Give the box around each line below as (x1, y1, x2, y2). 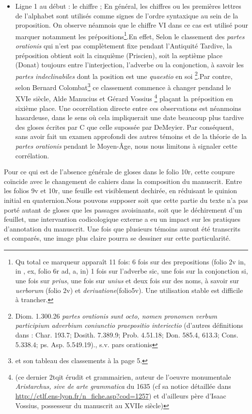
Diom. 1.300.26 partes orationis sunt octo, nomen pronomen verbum (15, 310, 217, 321)
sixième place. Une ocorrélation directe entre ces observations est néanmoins (15, 103, 241, 113)
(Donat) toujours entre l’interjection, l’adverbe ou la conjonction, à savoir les (15, 60, 244, 70)
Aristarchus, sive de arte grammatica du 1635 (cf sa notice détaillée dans (15, 381, 231, 391)
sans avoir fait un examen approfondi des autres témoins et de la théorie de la (15, 131, 247, 141)
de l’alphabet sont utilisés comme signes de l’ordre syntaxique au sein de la (15, 10, 238, 20)
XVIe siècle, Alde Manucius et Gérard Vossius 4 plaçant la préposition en (15, 92, 233, 103)
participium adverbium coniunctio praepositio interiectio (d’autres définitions (15, 320, 243, 330)
